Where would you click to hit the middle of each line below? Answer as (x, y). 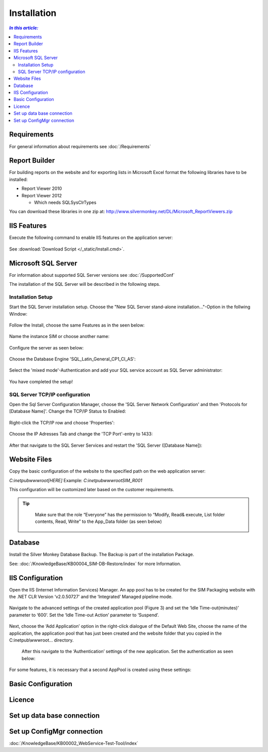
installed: (19, 179)
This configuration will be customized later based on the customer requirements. (92, 490)
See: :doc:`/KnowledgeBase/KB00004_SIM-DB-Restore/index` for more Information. (95, 564)
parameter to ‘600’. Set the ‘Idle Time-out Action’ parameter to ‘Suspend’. (84, 615)
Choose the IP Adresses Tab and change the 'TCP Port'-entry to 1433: (81, 434)
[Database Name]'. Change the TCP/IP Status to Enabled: (67, 411)
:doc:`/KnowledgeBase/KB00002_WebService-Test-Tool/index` (74, 744)
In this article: (24, 28)
